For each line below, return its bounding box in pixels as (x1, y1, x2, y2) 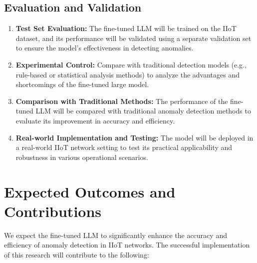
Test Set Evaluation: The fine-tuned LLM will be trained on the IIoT (15, 23, 237, 33)
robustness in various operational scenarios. (15, 151, 148, 162)
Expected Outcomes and (4, 181, 176, 201)
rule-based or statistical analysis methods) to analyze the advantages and (15, 69, 240, 79)
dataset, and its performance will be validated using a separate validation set (15, 32, 252, 43)
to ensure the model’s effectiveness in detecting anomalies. (15, 42, 194, 53)
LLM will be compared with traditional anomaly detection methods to (35, 105, 251, 116)
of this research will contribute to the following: (4, 249, 149, 259)
